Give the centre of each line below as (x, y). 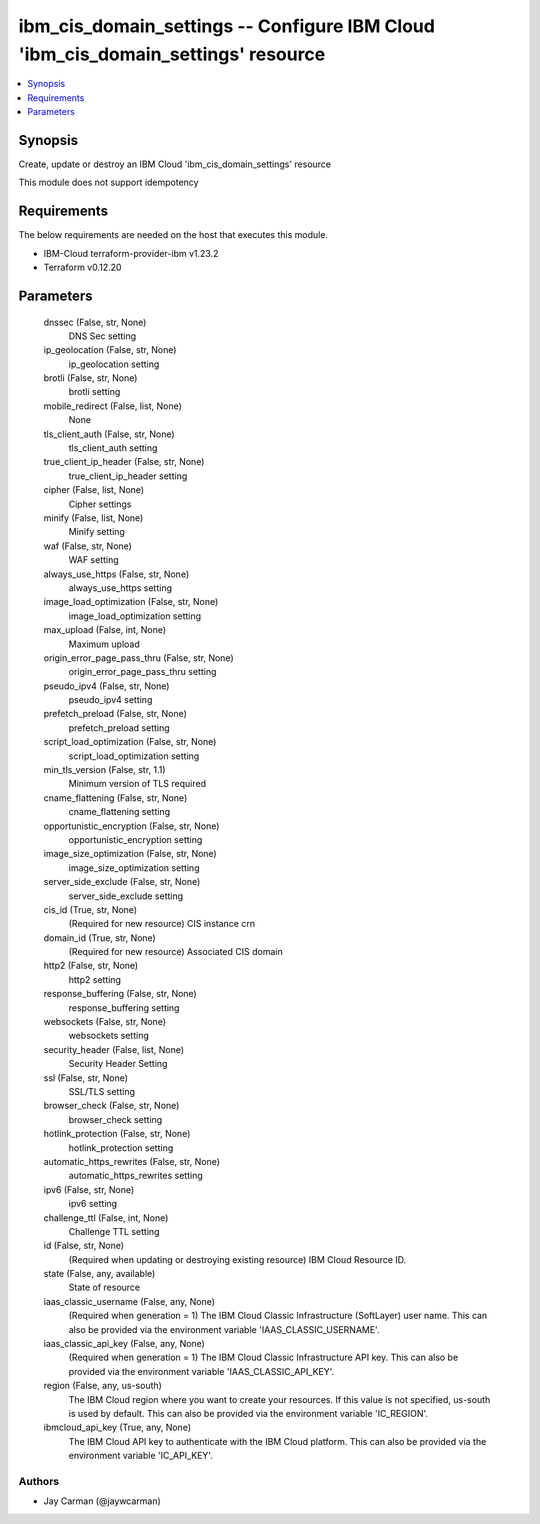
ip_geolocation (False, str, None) (110, 350)
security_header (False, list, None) (114, 1049)
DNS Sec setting (102, 336)
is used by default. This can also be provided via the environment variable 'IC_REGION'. (248, 1413)
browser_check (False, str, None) (111, 1106)
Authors (39, 1481)
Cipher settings (100, 504)
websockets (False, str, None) (105, 1022)
